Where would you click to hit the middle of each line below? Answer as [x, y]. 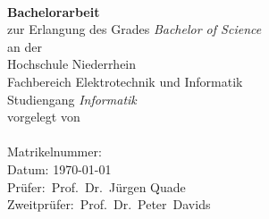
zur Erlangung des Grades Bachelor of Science [134, 29]
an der [25, 46]
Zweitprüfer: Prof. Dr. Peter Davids [109, 204]
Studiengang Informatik [72, 99]
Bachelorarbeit [54, 11]
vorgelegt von [44, 117]
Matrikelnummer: [55, 152]
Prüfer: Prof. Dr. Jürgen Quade [97, 186]
